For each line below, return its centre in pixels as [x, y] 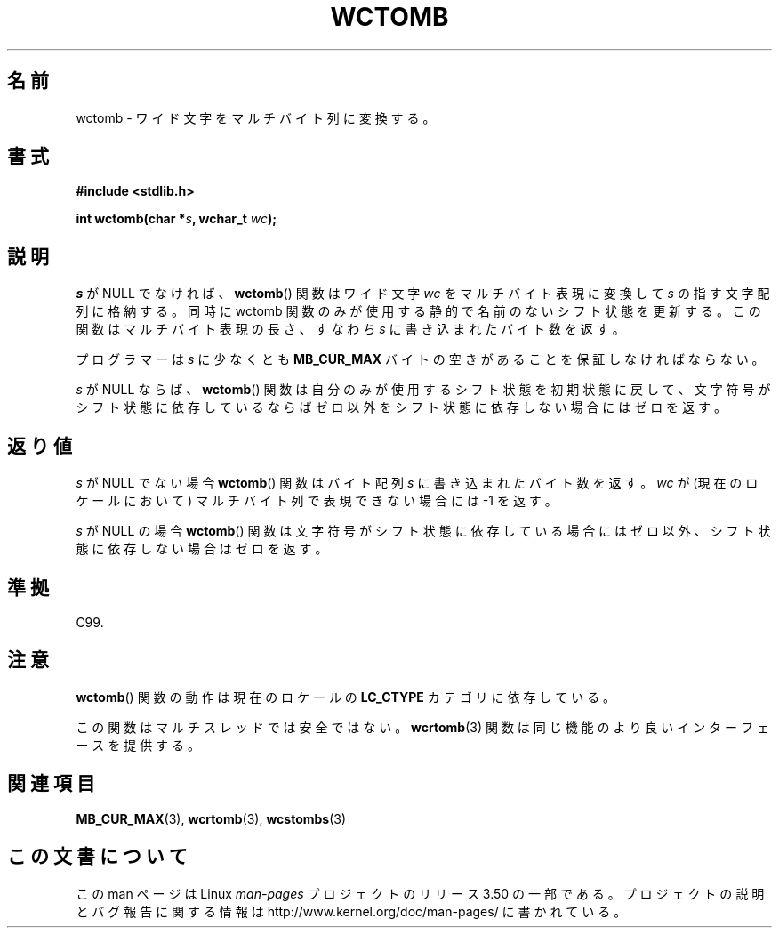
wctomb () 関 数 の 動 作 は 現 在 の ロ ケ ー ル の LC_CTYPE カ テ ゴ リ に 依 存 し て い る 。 [346, 697]
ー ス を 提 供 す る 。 [138, 745]
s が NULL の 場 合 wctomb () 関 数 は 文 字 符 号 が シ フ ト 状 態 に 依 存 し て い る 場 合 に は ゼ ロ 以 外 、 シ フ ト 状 [423, 531]
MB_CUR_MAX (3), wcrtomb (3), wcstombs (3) [211, 818]
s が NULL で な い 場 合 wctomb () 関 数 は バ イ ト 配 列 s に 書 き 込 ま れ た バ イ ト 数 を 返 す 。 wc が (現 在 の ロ [417, 483]
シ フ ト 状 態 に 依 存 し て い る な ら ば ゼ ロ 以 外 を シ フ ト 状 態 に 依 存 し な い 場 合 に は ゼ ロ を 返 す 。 [401, 407]
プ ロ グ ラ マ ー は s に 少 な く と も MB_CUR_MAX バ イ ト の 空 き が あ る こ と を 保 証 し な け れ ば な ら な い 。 [420, 359]
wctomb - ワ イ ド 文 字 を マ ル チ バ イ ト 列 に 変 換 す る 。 [256, 117]
